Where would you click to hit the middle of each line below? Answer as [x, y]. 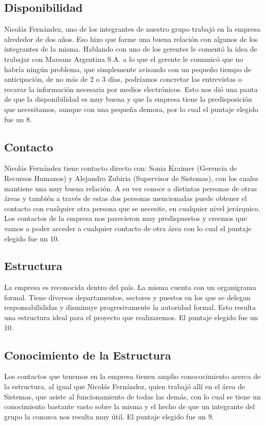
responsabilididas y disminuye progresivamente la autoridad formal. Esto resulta [130, 307]
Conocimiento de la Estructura [88, 355]
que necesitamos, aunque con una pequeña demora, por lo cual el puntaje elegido [131, 109]
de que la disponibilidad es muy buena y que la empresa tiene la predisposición [128, 99]
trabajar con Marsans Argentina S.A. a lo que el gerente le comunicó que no [124, 59]
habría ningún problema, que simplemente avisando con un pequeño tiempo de [128, 69]
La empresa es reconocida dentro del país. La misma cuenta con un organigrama [130, 287]
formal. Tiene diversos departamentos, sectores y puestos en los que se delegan [127, 297]
